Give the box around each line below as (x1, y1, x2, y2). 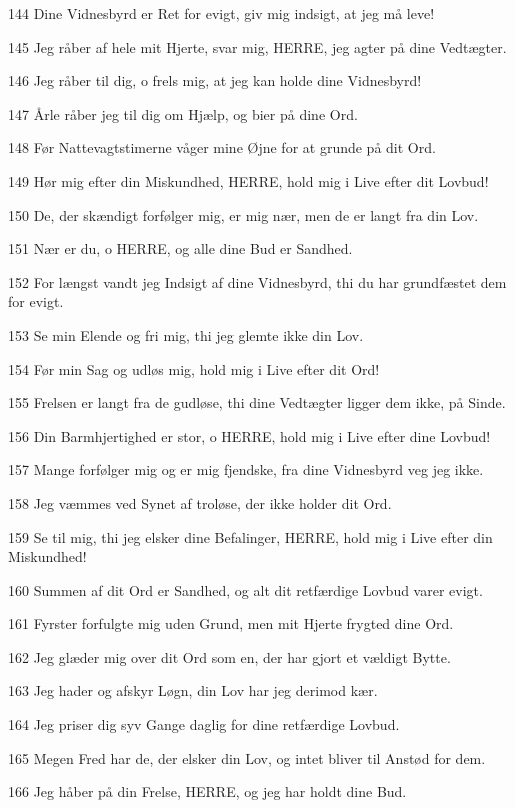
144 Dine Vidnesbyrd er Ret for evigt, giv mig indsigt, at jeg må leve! (8, 3, 435, 23)
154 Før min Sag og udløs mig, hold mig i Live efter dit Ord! (8, 358, 380, 379)
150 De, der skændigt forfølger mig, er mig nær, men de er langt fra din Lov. (8, 204, 479, 225)
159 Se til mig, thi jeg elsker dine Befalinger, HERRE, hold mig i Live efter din (8, 526, 493, 547)
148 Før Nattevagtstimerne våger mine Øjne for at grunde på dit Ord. (8, 137, 436, 158)
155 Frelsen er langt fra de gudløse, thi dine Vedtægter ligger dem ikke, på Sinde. (8, 392, 506, 413)
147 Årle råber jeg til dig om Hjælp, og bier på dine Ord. (8, 103, 358, 124)
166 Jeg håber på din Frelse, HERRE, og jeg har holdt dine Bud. (8, 781, 407, 802)
